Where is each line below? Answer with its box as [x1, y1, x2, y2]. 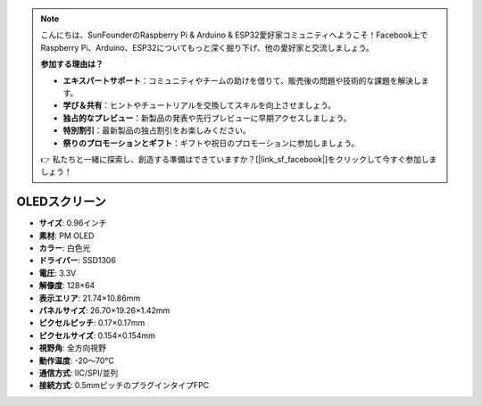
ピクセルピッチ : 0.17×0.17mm [38, 318, 145, 328]
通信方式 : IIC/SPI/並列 [38, 367, 119, 378]
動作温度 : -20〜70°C [38, 355, 115, 366]
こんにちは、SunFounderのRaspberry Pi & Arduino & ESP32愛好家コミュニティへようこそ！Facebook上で [40, 29, 428, 40]
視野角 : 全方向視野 [38, 343, 106, 353]
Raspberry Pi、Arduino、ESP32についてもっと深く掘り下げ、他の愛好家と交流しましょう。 [40, 42, 374, 53]
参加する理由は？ [40, 59, 104, 70]
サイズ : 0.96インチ [38, 218, 107, 228]
